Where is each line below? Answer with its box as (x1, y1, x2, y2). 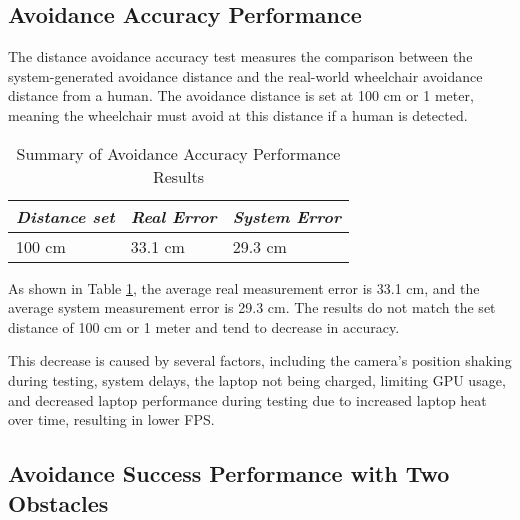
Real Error (130, 204, 217, 228)
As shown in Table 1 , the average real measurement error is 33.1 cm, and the (8, 277, 480, 298)
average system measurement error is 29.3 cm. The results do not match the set (8, 297, 496, 318)
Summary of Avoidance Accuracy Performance (16, 141, 341, 165)
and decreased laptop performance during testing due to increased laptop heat (8, 389, 487, 410)
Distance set (16, 204, 115, 228)
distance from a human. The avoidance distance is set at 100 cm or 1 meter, (8, 85, 474, 106)
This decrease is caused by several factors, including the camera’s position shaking (8, 350, 512, 371)
